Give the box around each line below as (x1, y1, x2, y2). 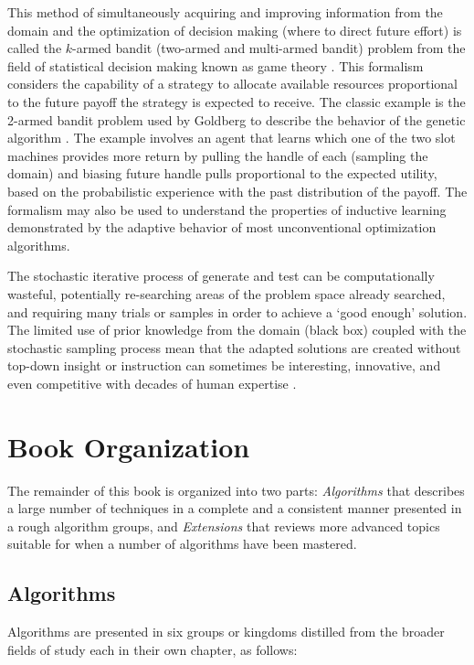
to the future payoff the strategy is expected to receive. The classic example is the (7, 91, 466, 111)
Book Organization (7, 427, 250, 465)
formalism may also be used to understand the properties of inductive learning (7, 199, 447, 219)
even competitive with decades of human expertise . (7, 373, 297, 392)
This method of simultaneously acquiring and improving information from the (7, 3, 443, 21)
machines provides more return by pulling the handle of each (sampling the (7, 145, 428, 165)
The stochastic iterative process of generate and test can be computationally (7, 266, 435, 285)
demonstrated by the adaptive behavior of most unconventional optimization (7, 218, 437, 237)
